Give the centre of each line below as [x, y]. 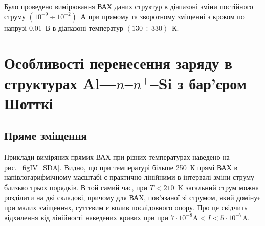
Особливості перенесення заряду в [118, 63]
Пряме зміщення [46, 136]
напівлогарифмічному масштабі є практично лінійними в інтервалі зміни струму [129, 177]
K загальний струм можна [218, 187]
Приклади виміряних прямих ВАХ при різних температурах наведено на [117, 157]
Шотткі [29, 103]
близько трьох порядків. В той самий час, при [76, 187]
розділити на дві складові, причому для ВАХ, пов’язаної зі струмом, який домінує [132, 197]
